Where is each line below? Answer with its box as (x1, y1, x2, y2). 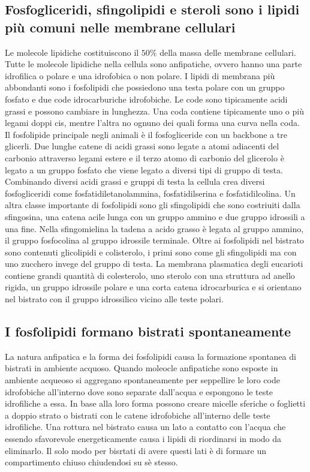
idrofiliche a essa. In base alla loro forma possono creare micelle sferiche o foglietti (5, 397, 306, 410)
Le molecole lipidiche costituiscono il (5, 46, 139, 58)
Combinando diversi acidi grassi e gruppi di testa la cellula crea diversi (5, 175, 265, 188)
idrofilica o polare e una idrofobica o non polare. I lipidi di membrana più (5, 69, 275, 82)
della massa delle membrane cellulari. (159, 46, 296, 58)
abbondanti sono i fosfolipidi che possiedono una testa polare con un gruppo (5, 81, 285, 94)
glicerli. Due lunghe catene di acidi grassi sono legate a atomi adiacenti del (5, 140, 279, 152)
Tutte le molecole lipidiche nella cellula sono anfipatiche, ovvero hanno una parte (5, 58, 302, 70)
